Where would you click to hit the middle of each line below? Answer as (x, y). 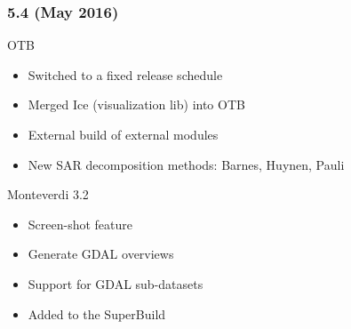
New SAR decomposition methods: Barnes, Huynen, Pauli (186, 164)
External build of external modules (123, 134)
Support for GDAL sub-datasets (116, 283)
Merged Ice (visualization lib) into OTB (136, 104)
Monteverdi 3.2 (48, 194)
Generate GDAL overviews (101, 254)
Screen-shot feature (80, 224)
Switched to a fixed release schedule (125, 74)
